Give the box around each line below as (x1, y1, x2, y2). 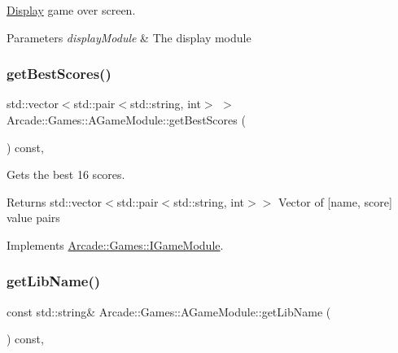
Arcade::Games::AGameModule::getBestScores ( (7, 111, 246, 128)
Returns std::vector (7, 193, 103, 210)
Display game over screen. (7, 2, 136, 18)
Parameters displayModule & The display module (7, 28, 251, 46)
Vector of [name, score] (278, 193, 392, 210)
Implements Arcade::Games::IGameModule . (7, 236, 224, 253)
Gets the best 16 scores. (7, 166, 125, 183)
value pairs (7, 209, 60, 226)
